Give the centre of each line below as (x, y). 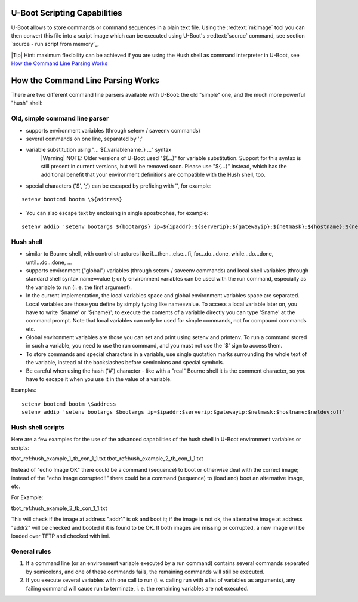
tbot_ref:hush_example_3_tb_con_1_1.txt (59, 508)
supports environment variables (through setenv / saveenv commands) (113, 130)
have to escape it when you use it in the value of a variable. (99, 379)
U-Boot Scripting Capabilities (67, 13)
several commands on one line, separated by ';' (84, 139)
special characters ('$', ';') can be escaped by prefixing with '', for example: (119, 186)
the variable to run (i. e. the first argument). (79, 287)
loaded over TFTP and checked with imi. (61, 536)
